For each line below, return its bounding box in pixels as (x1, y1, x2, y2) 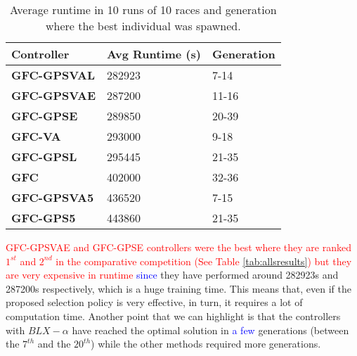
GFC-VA (11, 128, 61, 144)
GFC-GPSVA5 (11, 189, 94, 205)
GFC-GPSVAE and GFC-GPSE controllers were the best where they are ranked (6, 240, 351, 254)
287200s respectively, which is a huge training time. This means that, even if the (6, 281, 351, 295)
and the (37, 336, 71, 351)
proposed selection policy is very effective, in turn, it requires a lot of (6, 295, 303, 310)
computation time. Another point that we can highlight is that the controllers (6, 308, 341, 323)
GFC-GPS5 (11, 210, 76, 226)
